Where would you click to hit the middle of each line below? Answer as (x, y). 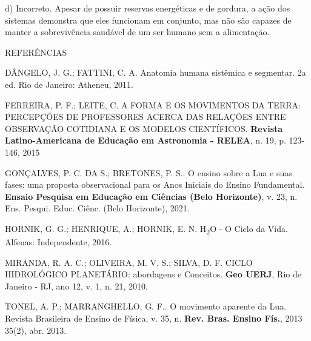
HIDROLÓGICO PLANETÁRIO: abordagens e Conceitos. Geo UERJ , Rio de (153, 274)
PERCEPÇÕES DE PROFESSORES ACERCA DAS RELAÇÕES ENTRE (145, 117)
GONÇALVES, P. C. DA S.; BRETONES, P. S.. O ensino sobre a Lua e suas (149, 172)
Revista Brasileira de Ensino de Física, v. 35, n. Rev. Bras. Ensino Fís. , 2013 (154, 318)
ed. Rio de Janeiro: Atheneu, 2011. (69, 84)
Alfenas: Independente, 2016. (59, 242)
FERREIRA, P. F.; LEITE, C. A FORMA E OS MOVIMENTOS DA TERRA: (153, 104)
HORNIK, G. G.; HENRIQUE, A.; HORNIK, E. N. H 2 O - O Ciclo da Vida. (146, 229)
